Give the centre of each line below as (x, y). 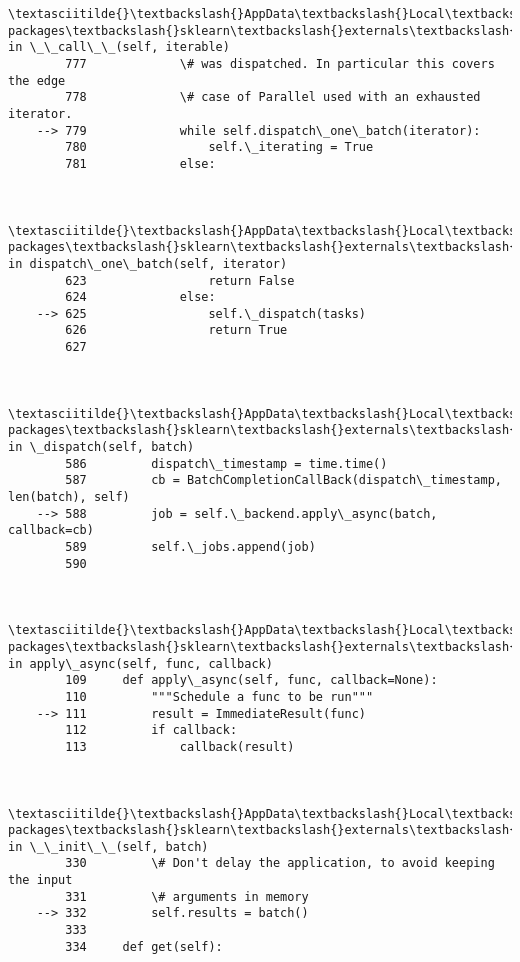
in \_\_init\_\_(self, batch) (108, 846)
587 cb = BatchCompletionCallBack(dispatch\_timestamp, (283, 480)
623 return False (180, 280)
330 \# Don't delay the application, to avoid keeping (280, 863)
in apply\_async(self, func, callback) (140, 663)
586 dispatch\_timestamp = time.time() (226, 463)
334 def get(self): (144, 946)
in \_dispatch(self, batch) (101, 447)
